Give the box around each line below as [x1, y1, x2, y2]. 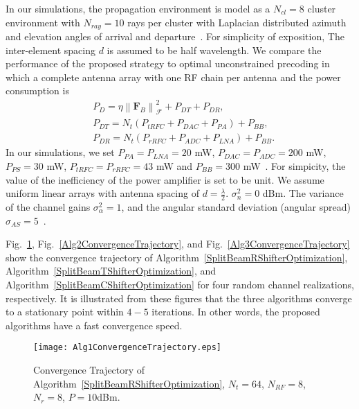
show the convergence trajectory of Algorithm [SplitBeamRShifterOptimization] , [6, 250, 348, 264]
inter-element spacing [6, 42, 95, 57]
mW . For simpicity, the [243, 159, 346, 173]
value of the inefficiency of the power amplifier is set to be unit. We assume [6, 172, 324, 186]
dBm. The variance [262, 186, 344, 200]
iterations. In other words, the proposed [151, 304, 320, 319]
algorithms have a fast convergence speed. [6, 317, 183, 332]
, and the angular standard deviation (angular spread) [121, 200, 351, 214]
